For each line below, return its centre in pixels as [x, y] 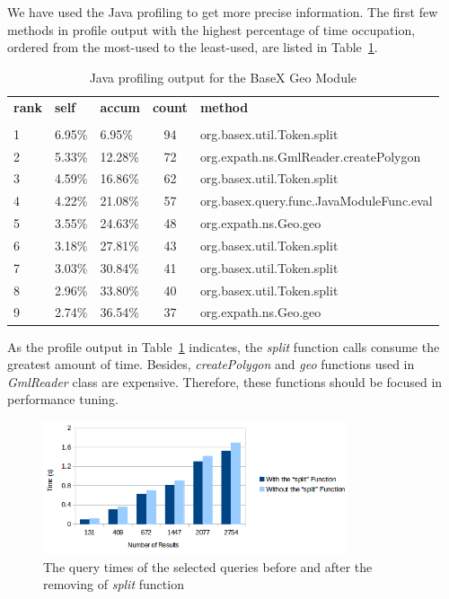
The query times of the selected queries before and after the [208, 566]
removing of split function [114, 584]
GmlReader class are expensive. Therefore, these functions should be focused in [225, 381]
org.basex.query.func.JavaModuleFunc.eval [316, 201]
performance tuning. [63, 399]
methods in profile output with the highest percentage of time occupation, [211, 29]
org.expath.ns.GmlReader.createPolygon [310, 156]
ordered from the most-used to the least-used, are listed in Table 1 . [193, 47]
